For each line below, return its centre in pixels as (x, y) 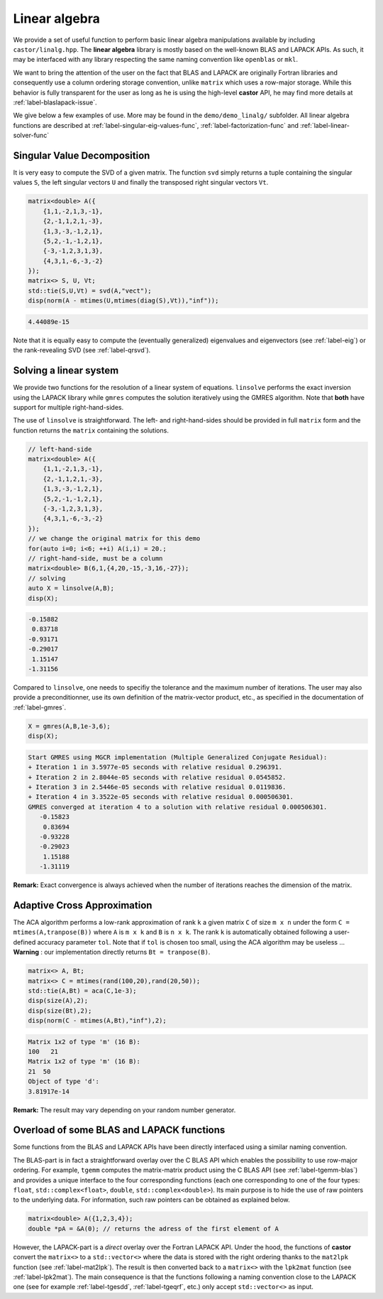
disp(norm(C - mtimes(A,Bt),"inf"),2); (97, 1021)
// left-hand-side (60, 449)
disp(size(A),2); (58, 1001)
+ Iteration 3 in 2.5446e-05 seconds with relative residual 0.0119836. (157, 787)
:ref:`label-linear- (325, 125)
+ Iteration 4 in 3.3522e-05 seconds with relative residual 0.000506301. (161, 797)
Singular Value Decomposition (82, 155)
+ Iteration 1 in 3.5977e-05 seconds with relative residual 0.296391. (155, 767)
